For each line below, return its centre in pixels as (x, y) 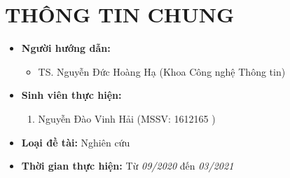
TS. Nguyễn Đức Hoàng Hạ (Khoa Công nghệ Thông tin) (162, 71)
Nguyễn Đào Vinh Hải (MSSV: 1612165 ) (127, 118)
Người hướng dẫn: (66, 48)
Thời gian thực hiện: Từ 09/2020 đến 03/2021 (127, 166)
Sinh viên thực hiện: (71, 95)
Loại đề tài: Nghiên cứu (76, 142)
